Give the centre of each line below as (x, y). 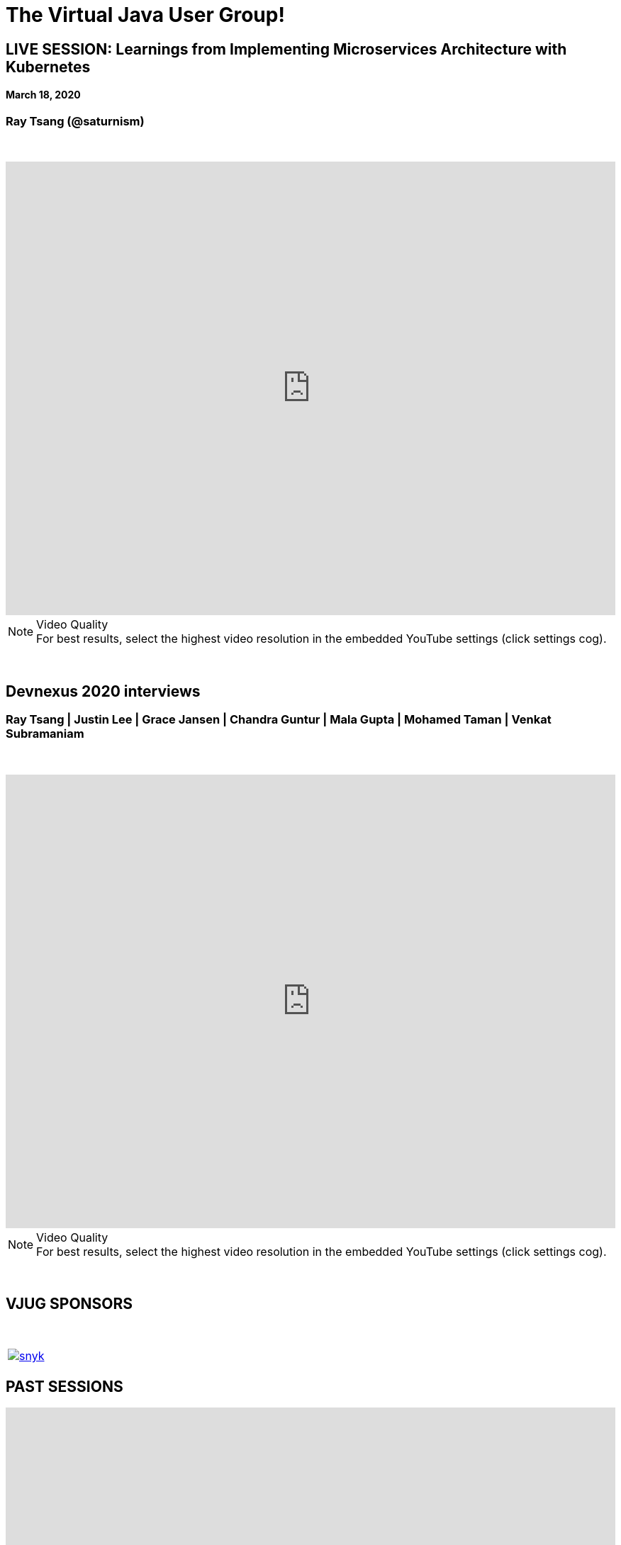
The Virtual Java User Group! (145, 15)
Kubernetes (48, 67)
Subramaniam (45, 734)
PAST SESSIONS (65, 1386)
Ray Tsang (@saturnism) (75, 121)
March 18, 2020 (43, 95)
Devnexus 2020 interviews (103, 691)
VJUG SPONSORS (69, 1303)
